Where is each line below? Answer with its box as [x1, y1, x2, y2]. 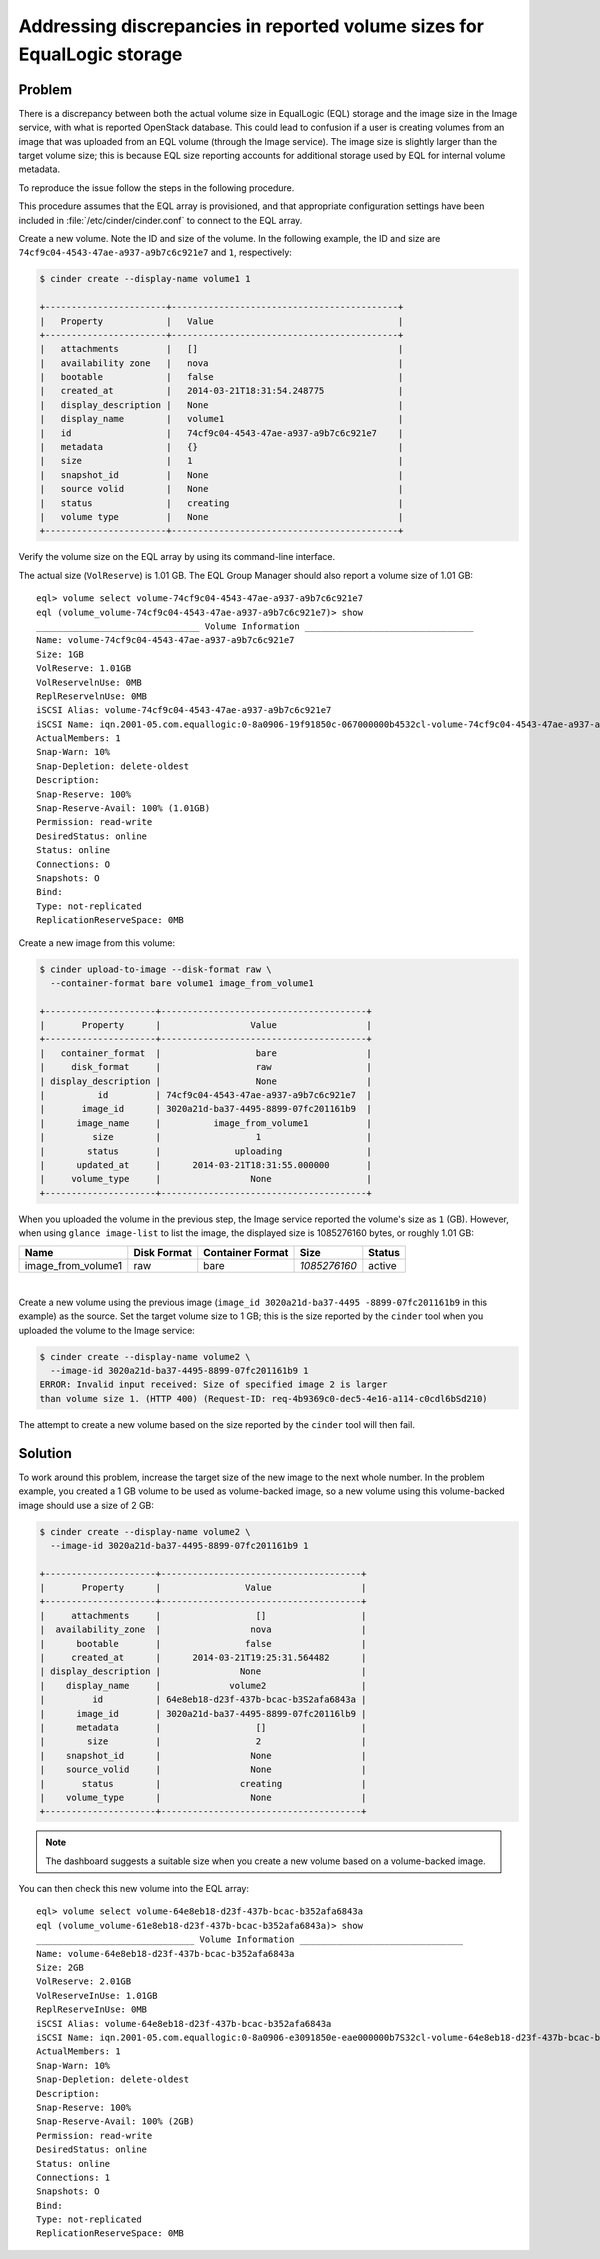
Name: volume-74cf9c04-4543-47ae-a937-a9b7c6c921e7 [36, 635, 295, 646]
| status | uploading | [39, 1145, 372, 1157]
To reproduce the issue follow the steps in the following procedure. [18, 181, 295, 194]
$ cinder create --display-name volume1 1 [39, 273, 251, 285]
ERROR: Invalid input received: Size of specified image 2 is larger [39, 1379, 388, 1390]
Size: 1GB [36, 648, 84, 660]
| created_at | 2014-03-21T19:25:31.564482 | [39, 1652, 367, 1664]
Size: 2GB [36, 1962, 84, 1974]
